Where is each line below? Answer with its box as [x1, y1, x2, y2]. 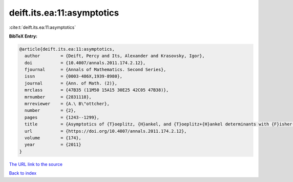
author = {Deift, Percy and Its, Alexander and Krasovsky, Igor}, [24, 53, 205, 59]
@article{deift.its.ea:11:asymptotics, [19, 46, 115, 52]
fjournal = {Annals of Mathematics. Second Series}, [24, 67, 167, 73]
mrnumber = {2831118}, [24, 94, 92, 100]
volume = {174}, [24, 135, 82, 141]
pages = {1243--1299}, [24, 115, 100, 120]
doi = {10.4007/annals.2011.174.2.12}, [24, 60, 146, 65]
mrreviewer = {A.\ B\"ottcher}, [24, 101, 110, 107]
